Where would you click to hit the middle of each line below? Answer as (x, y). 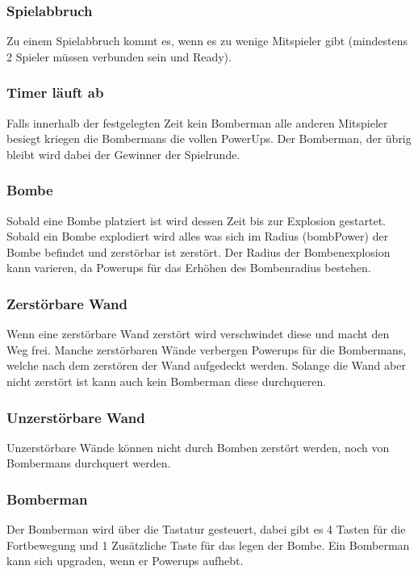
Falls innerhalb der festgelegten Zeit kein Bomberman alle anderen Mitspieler (197, 122)
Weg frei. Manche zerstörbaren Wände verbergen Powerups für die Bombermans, (207, 349)
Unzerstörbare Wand (76, 417)
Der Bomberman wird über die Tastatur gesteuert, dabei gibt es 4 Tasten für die (206, 529)
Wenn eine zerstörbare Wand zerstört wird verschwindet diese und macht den (198, 334)
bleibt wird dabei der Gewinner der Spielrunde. (123, 154)
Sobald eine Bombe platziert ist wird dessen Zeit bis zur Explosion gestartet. (196, 220)
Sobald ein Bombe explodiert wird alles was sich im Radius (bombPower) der (198, 236)
